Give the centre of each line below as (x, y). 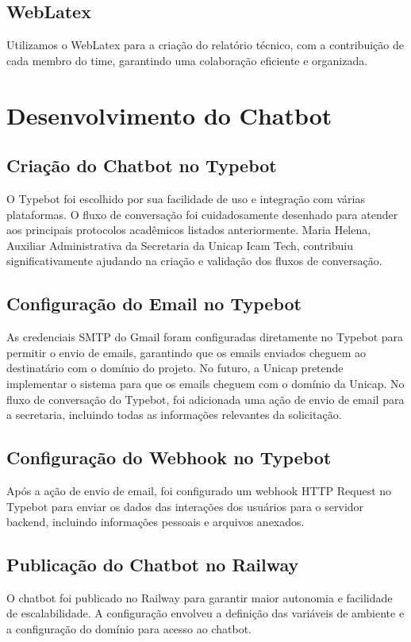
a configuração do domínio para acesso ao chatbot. (129, 629)
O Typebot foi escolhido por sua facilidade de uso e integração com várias (186, 198)
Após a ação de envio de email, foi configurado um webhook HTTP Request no (199, 490)
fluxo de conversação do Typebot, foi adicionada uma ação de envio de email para (205, 399)
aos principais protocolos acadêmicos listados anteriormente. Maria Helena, (189, 230)
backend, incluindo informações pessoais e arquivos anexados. (156, 522)
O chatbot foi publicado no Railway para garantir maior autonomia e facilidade (200, 597)
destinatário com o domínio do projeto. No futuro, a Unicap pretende (175, 368)
